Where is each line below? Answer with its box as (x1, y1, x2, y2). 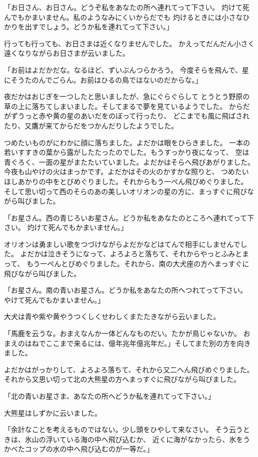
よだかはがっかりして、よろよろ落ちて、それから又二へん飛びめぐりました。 (4, 364, 254, 374)
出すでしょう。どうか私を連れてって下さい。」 (24, 21, 174, 32)
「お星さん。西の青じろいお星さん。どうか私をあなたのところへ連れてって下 (4, 212, 255, 223)
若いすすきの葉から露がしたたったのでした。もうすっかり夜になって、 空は (4, 147, 250, 157)
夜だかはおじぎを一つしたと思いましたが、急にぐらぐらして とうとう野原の (4, 91, 250, 102)
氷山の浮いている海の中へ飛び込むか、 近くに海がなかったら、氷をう (24, 434, 250, 444)
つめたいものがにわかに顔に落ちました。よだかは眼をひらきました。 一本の (4, 137, 251, 147)
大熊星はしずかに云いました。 (4, 407, 102, 418)
